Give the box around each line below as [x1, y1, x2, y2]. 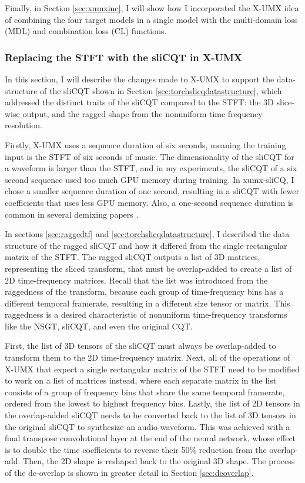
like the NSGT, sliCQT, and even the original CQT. [5, 319, 193, 332]
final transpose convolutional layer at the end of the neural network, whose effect [5, 432, 296, 444]
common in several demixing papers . [5, 208, 139, 220]
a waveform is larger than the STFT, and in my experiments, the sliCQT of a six [5, 162, 297, 174]
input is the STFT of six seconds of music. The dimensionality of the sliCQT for [5, 150, 294, 162]
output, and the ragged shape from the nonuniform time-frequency [22, 107, 263, 119]
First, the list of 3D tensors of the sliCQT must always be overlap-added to [5, 339, 276, 352]
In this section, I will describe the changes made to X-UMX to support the [5, 73, 274, 85]
